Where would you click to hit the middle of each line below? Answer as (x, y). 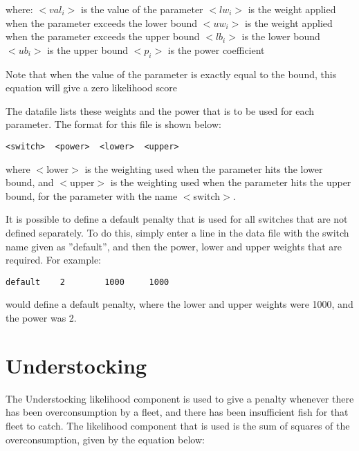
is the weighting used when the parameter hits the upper (231, 182)
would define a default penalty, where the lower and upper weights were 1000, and (179, 304)
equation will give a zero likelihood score (91, 88)
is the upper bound (88, 49)
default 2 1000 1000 (88, 282)
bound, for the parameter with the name (92, 195)
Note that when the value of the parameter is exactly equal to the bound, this (171, 74)
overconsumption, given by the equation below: (105, 439)
